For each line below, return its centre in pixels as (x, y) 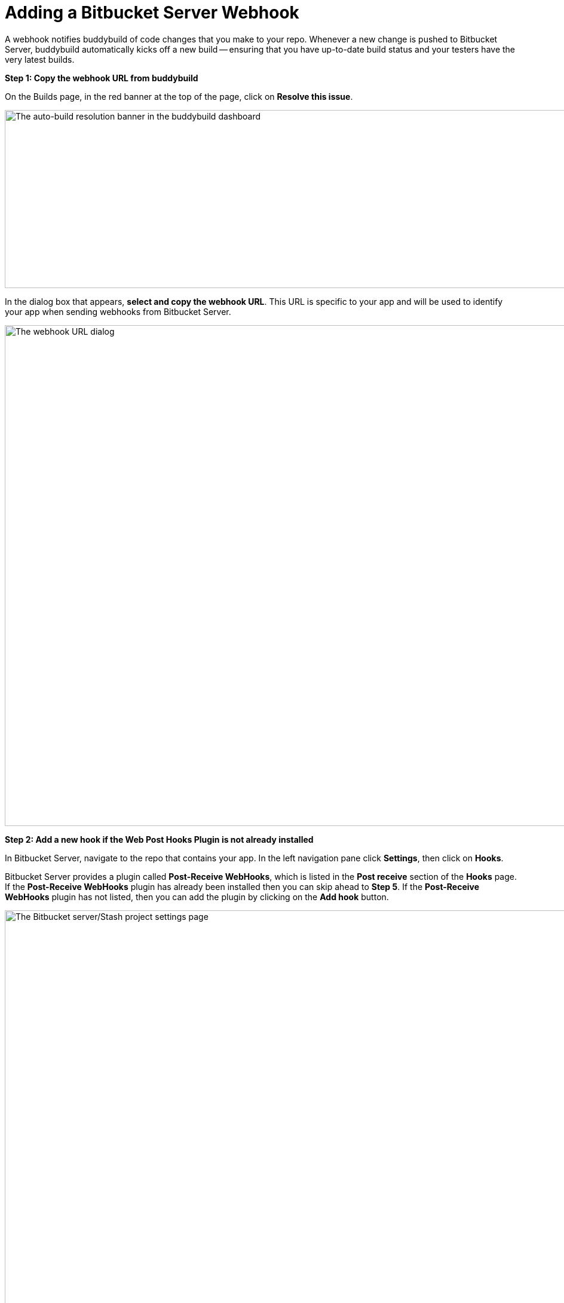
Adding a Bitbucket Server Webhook (152, 13)
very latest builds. (40, 59)
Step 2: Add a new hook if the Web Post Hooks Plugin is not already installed (159, 839)
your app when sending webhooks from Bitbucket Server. (118, 311)
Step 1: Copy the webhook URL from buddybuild (102, 78)
